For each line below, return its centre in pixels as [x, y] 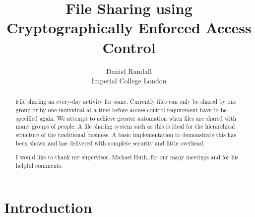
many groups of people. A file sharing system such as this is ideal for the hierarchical [125, 126]
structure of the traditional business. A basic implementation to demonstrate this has [126, 135]
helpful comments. [39, 165]
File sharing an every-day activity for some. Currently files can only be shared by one [126, 102]
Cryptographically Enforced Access [129, 28]
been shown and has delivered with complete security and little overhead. [110, 143]
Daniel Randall [129, 71]
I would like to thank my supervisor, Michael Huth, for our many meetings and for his [127, 157]
